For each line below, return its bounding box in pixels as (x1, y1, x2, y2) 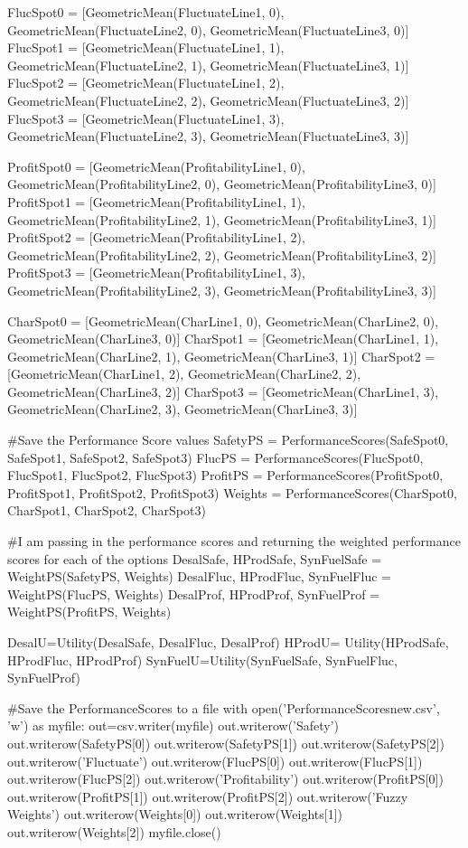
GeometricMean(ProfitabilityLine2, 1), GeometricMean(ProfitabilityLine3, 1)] (7, 210, 436, 229)
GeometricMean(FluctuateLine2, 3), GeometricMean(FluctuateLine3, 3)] (7, 127, 409, 146)
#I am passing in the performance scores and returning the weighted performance (7, 532, 461, 551)
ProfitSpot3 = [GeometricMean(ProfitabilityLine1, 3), (7, 263, 305, 282)
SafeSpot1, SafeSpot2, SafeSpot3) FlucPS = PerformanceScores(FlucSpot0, (7, 448, 424, 466)
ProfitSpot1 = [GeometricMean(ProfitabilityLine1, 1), (7, 192, 305, 211)
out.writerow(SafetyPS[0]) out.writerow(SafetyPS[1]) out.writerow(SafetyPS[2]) (7, 733, 445, 752)
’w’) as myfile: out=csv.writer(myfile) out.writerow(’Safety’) (7, 716, 340, 735)
